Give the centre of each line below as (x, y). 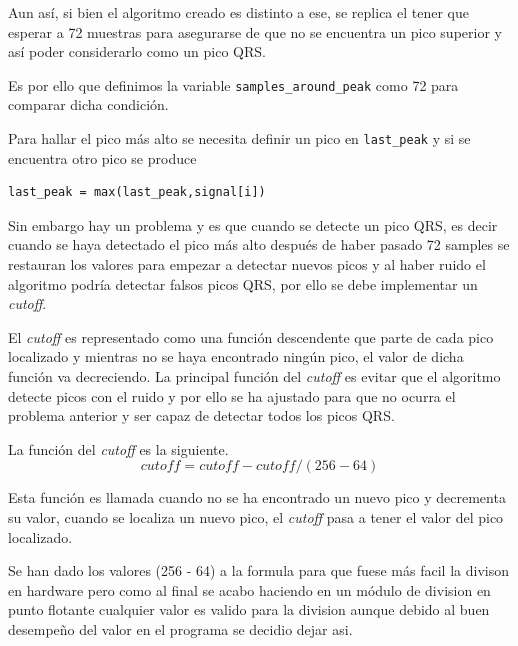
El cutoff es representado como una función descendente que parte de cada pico (251, 336)
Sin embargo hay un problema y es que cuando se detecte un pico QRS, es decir (253, 224)
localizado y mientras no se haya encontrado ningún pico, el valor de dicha (236, 356)
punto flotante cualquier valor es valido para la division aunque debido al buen (249, 609)
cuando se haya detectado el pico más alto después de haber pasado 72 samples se (259, 244)
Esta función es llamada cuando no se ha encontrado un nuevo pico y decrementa (257, 497)
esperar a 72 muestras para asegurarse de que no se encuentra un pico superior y (255, 31)
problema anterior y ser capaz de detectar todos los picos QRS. (201, 415)
